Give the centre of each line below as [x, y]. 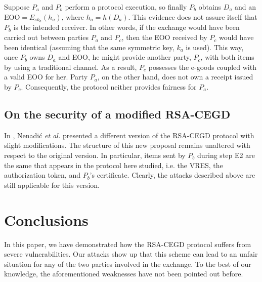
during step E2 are [226, 155]
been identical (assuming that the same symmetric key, [89, 47]
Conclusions [46, 219]
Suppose [17, 7]
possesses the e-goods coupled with [202, 67]
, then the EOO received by [164, 37]
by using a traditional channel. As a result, [71, 67]
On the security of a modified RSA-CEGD [117, 114]
